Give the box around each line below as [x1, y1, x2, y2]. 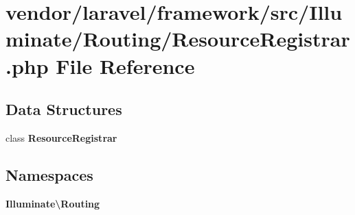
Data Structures [5, 99, 122, 120]
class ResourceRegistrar [5, 130, 117, 144]
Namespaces [5, 164, 93, 185]
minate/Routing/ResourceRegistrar [5, 25, 350, 53]
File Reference [56, 51, 195, 79]
